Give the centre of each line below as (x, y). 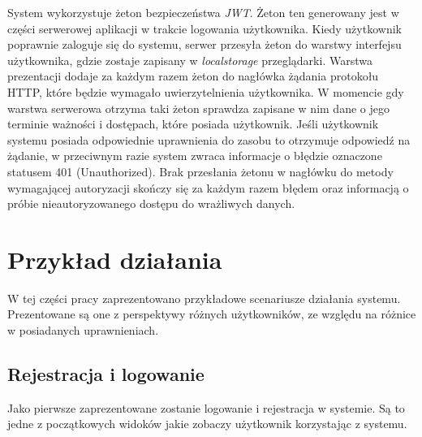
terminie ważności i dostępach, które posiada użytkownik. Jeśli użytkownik (193, 124)
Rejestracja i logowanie (106, 374)
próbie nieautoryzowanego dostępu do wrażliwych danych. (151, 203)
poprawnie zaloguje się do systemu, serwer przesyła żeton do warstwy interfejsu (205, 44)
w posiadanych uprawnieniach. (83, 330)
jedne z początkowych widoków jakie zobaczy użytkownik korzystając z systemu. (207, 424)
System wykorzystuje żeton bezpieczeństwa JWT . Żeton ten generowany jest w (203, 12)
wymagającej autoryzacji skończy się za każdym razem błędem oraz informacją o (208, 187)
